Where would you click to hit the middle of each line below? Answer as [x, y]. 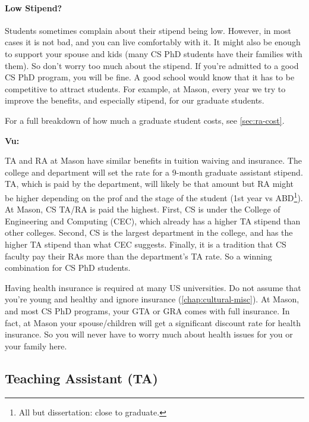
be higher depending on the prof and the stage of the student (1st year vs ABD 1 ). [154, 196]
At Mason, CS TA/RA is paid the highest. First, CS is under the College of [143, 209]
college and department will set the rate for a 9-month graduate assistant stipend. [154, 172]
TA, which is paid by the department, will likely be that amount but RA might [149, 184]
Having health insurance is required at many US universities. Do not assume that [153, 287]
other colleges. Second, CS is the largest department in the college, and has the [149, 232]
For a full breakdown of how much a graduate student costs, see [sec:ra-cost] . [145, 120]
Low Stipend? [34, 7]
